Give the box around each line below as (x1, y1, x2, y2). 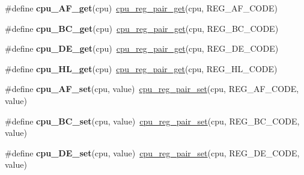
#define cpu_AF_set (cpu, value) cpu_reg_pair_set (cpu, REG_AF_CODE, (5, 82, 299, 95)
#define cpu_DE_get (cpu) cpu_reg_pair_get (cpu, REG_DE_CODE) (5, 42, 279, 55)
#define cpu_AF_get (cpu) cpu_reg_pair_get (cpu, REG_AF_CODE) (5, 2, 278, 14)
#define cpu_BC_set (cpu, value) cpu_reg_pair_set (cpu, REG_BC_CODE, (5, 114, 300, 127)
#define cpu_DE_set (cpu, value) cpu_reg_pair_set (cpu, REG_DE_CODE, (5, 146, 300, 159)
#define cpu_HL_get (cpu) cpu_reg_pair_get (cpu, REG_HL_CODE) (5, 62, 278, 75)
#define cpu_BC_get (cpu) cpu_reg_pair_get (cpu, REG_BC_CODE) (5, 22, 279, 34)
